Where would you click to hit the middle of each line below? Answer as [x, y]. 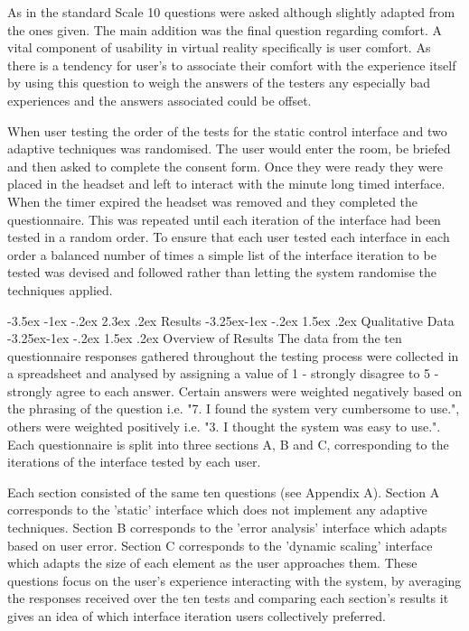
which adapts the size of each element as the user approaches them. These [212, 563]
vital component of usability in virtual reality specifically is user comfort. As [219, 47]
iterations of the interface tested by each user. [134, 462]
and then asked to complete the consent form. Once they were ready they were [225, 166]
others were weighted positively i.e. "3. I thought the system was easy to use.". [224, 427]
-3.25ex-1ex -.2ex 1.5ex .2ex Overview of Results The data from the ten [205, 338]
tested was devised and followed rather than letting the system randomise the [222, 272]
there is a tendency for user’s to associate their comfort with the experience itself [232, 65]
